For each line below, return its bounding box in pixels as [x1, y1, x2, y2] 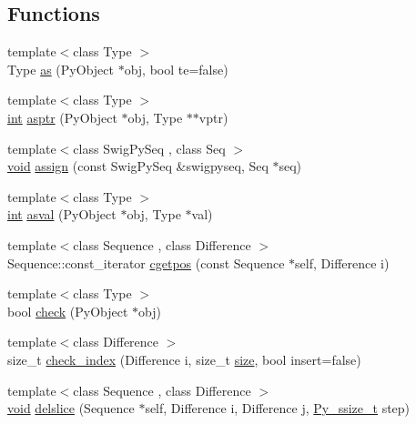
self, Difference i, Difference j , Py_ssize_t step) [145, 399, 411, 418]
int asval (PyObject [7, 205, 117, 224]
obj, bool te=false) [124, 59, 228, 78]
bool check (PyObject [7, 301, 128, 320]
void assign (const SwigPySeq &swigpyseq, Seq [7, 156, 269, 176]
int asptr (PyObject [7, 107, 117, 126]
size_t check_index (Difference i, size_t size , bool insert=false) [7, 349, 361, 368]
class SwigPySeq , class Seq [73, 138, 226, 157]
